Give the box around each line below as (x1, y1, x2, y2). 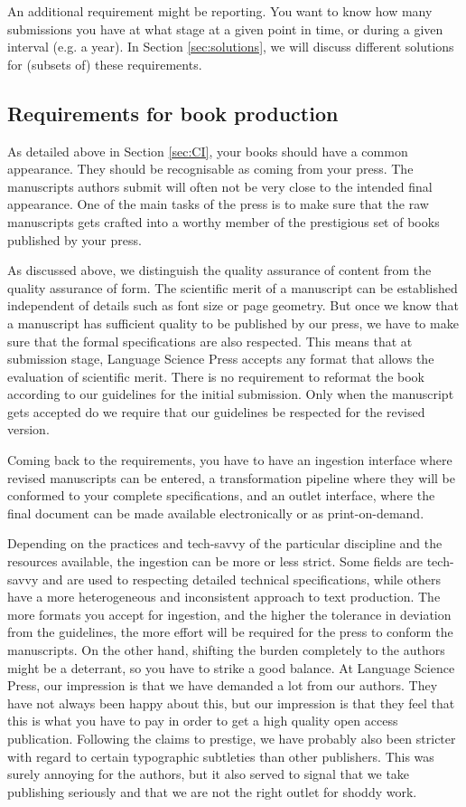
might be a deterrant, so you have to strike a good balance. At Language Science (7, 658, 455, 677)
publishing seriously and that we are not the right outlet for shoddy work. (7, 782, 417, 801)
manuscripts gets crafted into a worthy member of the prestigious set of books (7, 212, 440, 231)
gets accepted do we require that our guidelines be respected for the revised (7, 402, 425, 421)
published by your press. (7, 230, 142, 249)
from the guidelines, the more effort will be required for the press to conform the (7, 622, 453, 641)
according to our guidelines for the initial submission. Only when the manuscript (7, 385, 454, 403)
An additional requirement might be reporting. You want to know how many (7, 2, 433, 20)
